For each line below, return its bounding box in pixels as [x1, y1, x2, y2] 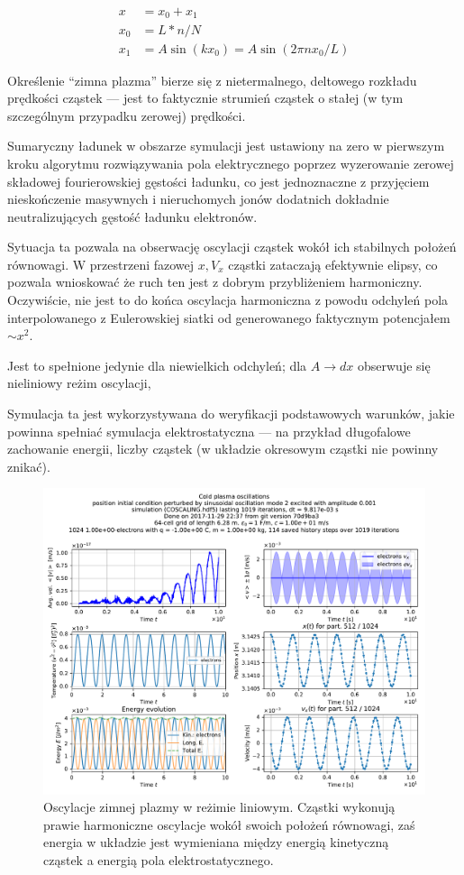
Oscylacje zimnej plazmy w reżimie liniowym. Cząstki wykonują [43, 797, 396, 816]
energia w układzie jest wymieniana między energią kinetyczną [43, 833, 389, 852]
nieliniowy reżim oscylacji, [7, 373, 151, 392]
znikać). [7, 456, 50, 475]
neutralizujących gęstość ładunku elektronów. [7, 207, 258, 226]
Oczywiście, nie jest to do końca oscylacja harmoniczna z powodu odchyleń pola [7, 290, 449, 309]
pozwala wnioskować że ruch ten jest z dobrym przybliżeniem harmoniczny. [7, 272, 423, 291]
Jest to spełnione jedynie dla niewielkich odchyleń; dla [7, 355, 307, 374]
